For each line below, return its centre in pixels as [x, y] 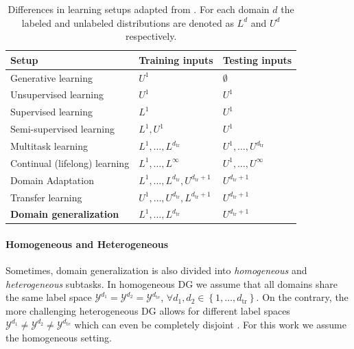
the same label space [49, 297]
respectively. [151, 36]
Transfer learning [46, 197]
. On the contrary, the [302, 297]
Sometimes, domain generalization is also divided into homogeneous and [156, 270]
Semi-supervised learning [62, 129]
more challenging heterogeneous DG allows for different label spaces [148, 311]
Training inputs [176, 59]
